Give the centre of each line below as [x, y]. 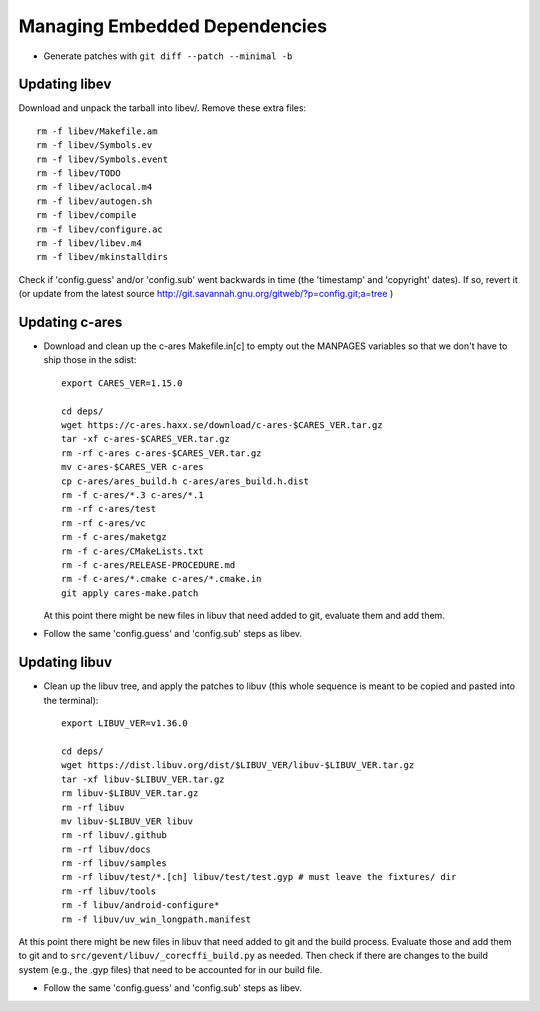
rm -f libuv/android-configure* [140, 905]
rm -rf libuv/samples [114, 863]
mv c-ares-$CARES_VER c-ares [132, 467]
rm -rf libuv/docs [106, 849]
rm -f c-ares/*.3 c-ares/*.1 [132, 494]
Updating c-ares [70, 321]
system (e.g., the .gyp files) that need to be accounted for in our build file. [170, 969]
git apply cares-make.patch [130, 593]
